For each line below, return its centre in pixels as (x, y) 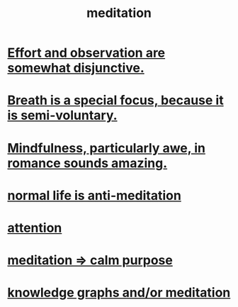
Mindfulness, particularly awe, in (106, 148)
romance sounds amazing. (87, 163)
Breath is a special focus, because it (116, 100)
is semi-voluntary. (63, 116)
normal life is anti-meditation (95, 195)
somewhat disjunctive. (76, 68)
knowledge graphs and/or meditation (119, 293)
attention (35, 228)
